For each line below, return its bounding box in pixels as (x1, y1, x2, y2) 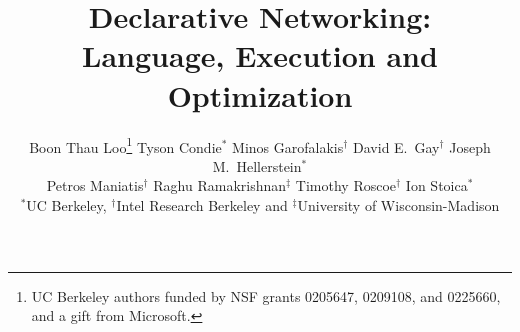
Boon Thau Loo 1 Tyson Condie (29, 133, 222, 157)
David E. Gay (353, 136, 440, 157)
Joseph (449, 136, 491, 157)
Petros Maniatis (46, 175, 144, 196)
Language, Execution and (82, 35, 438, 76)
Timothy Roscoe (295, 175, 397, 196)
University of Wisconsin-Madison (297, 194, 500, 215)
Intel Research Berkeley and (116, 194, 288, 215)
